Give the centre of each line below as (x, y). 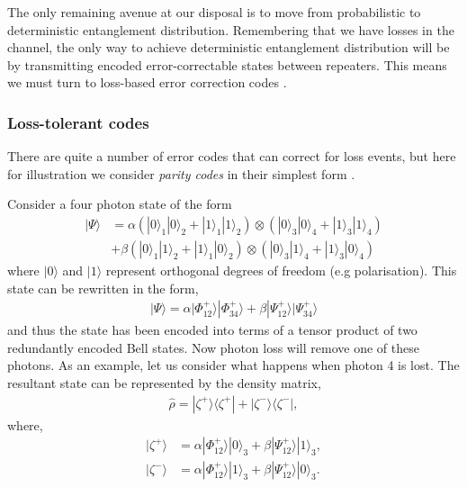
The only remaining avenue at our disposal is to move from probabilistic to (214, 12)
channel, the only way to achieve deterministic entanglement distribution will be (229, 47)
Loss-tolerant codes (78, 122)
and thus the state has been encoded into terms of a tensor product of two (212, 330)
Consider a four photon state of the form (120, 204)
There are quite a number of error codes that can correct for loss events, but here (232, 156)
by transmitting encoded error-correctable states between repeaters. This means (227, 64)
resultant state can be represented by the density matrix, (164, 383)
